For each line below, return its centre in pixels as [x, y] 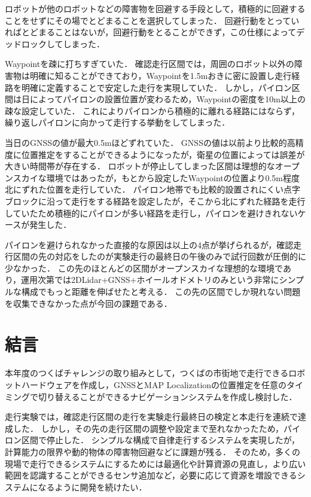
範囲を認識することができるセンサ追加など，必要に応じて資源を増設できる [151, 475]
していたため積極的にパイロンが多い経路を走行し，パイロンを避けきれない [151, 213]
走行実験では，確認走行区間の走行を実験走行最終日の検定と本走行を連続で [151, 417]
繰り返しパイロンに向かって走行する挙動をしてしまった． [118, 122]
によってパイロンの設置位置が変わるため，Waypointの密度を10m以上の [167, 99]
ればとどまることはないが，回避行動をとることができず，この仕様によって [151, 32]
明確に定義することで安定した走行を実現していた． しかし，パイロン [156, 87]
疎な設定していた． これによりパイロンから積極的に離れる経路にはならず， [152, 110]
